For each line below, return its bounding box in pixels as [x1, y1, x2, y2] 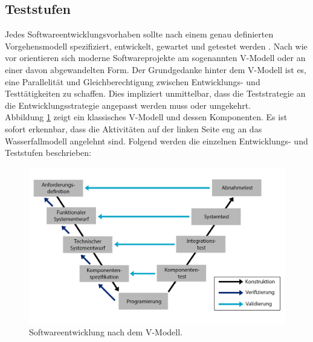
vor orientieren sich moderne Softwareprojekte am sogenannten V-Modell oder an [5, 51, 306, 64]
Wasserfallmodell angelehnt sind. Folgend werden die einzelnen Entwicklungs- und [5, 134, 308, 147]
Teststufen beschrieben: [5, 146, 91, 159]
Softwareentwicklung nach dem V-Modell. [29, 326, 182, 338]
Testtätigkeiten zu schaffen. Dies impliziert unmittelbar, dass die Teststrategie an [5, 87, 306, 100]
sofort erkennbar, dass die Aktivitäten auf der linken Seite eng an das [5, 122, 262, 135]
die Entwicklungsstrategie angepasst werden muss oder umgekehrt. [5, 98, 251, 111]
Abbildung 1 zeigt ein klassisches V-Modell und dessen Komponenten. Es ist [5, 111, 288, 123]
